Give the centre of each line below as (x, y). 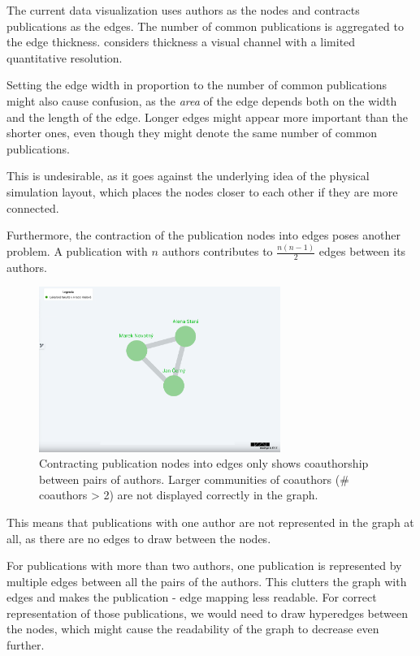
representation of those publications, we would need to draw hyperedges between (207, 613)
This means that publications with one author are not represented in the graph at (210, 522)
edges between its (362, 251)
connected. (33, 207)
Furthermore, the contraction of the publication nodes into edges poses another (204, 235)
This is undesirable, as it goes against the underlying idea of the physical (188, 176)
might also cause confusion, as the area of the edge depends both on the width (202, 100)
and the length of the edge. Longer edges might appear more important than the (207, 117)
